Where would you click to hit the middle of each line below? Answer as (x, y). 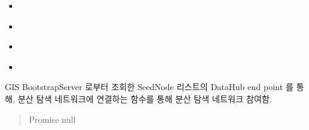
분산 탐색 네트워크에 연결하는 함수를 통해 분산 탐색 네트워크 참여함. (145, 98)
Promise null (52, 119)
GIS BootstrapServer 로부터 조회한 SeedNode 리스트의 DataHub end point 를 (149, 87)
